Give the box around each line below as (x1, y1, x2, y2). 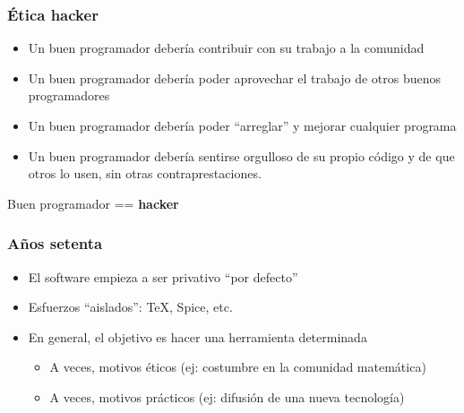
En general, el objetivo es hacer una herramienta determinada (28, 327, 367, 346)
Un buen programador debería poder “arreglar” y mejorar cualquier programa (28, 116, 457, 134)
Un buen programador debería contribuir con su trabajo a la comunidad (28, 39, 425, 57)
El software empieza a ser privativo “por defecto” (28, 267, 298, 286)
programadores (28, 86, 110, 105)
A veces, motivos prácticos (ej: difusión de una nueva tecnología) (49, 387, 405, 406)
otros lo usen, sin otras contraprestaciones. (28, 164, 262, 183)
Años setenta (7, 232, 103, 254)
